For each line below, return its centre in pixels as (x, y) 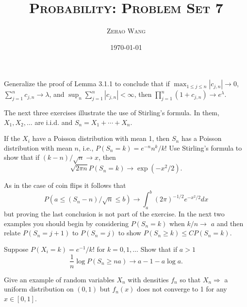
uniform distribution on (39, 289)
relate (12, 233)
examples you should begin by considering (66, 223)
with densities (148, 279)
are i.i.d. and (54, 122)
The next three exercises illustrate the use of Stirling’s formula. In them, (112, 113)
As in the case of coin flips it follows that (65, 185)
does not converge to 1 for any (182, 289)
